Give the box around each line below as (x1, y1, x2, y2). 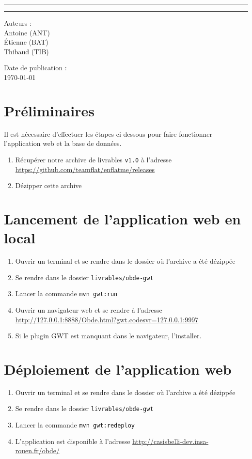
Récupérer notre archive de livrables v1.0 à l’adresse (15, 154, 172, 164)
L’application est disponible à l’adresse (15, 436, 130, 446)
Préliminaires (4, 100, 94, 120)
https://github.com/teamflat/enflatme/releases (15, 164, 155, 174)
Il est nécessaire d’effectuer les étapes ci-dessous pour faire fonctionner (4, 128, 213, 139)
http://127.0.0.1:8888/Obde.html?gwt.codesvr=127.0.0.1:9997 (15, 314, 199, 324)
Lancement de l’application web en (4, 208, 241, 228)
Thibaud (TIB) (4, 46, 49, 56)
